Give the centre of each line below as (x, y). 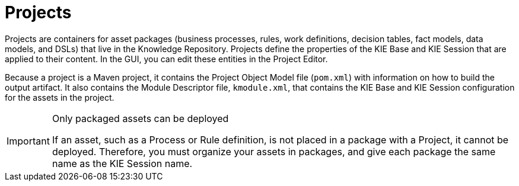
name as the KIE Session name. (122, 163)
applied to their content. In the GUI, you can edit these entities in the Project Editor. (166, 59)
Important (28, 141)
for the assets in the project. (60, 97)
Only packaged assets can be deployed (140, 118)
